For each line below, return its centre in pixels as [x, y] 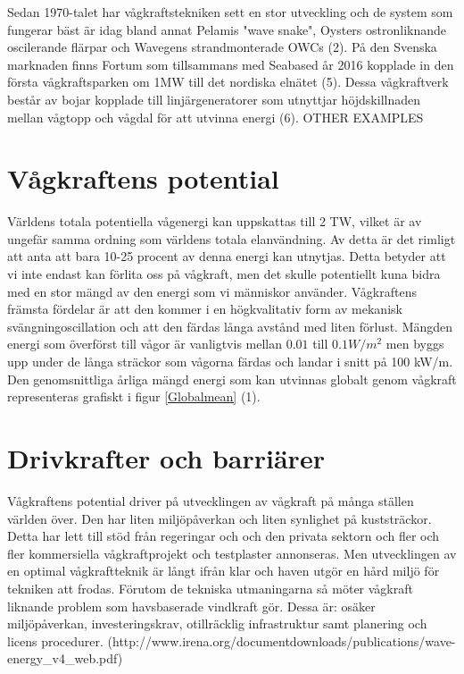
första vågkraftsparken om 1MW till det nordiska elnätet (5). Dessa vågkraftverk [228, 82]
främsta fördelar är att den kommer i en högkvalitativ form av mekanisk [205, 309]
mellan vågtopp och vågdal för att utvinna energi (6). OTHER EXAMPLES [215, 117]
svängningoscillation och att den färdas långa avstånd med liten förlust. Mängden [230, 326]
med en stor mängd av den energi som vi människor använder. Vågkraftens [212, 291]
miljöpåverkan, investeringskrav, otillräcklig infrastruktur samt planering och [217, 623]
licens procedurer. [55, 640]
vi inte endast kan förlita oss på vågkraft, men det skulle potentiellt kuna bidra [224, 274]
